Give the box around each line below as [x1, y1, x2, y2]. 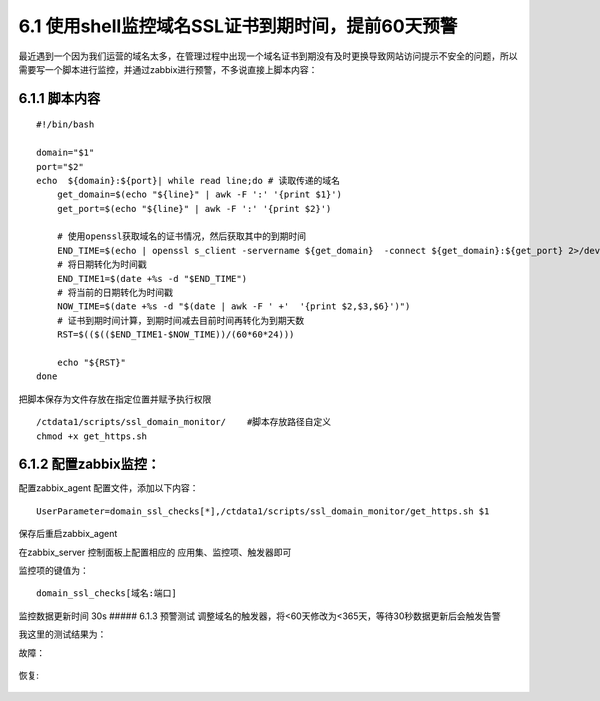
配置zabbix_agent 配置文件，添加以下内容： [18, 482, 199, 494]
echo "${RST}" [56, 356, 127, 368]
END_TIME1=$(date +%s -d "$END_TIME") [56, 273, 248, 284]
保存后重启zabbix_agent [18, 528, 118, 540]
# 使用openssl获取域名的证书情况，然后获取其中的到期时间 [56, 231, 307, 242]
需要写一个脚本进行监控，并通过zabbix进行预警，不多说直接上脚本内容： [18, 63, 318, 75]
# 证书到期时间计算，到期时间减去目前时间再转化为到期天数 [56, 315, 305, 326]
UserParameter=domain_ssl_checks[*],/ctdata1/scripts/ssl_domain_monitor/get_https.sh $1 [36, 505, 490, 517]
